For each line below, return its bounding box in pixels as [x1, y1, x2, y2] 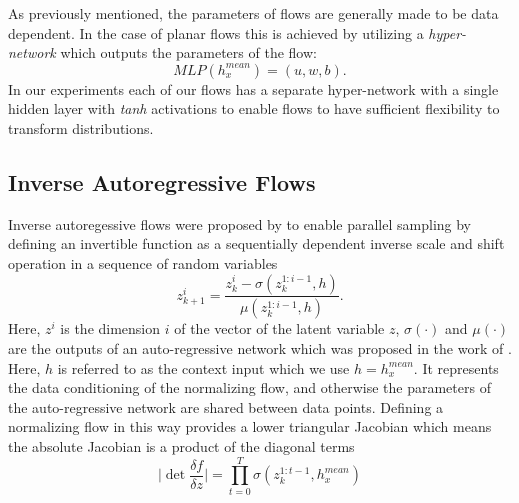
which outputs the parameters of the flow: [60, 42, 317, 63]
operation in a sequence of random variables [8, 252, 278, 273]
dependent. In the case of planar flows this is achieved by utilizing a [8, 22, 424, 43]
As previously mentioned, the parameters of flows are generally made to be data [8, 3, 499, 23]
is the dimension [60, 318, 161, 339]
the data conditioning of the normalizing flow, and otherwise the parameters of [8, 377, 491, 398]
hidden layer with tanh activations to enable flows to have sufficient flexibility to [8, 98, 500, 119]
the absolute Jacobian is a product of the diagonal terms [8, 435, 355, 456]
